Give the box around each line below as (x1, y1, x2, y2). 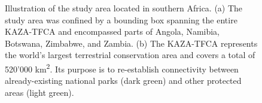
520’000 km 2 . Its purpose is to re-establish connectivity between (5, 60, 239, 75)
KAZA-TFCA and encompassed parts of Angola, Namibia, (5, 25, 220, 38)
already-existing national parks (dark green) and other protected (5, 74, 242, 87)
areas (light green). (5, 86, 74, 98)
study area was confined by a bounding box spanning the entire (5, 13, 237, 26)
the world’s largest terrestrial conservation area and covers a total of (5, 49, 255, 61)
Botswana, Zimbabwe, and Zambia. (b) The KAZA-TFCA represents (5, 37, 258, 49)
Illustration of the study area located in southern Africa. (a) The (5, 2, 243, 14)
